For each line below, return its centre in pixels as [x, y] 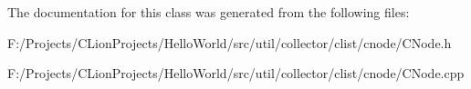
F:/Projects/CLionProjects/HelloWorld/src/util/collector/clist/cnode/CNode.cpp [236, 73]
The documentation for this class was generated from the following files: [209, 12]
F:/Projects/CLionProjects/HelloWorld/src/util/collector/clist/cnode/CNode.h [230, 42]
